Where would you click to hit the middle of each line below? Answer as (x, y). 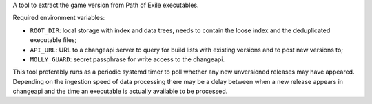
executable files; (53, 40)
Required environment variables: (59, 18)
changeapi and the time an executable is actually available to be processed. (120, 91)
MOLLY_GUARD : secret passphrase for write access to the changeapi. (127, 59)
